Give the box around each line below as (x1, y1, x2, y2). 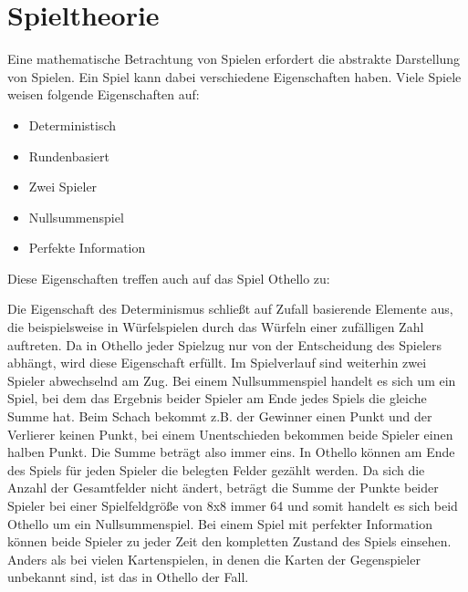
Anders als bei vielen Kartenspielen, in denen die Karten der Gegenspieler (7, 549, 421, 568)
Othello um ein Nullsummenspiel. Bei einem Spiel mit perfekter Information (7, 514, 432, 533)
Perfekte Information (28, 238, 146, 257)
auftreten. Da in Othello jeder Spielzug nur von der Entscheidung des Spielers (7, 335, 442, 354)
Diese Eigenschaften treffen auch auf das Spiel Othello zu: (7, 268, 330, 287)
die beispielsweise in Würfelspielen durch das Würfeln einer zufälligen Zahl (7, 317, 424, 337)
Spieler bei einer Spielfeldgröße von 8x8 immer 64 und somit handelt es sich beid (7, 496, 458, 514)
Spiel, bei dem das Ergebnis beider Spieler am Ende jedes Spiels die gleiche (7, 389, 427, 408)
